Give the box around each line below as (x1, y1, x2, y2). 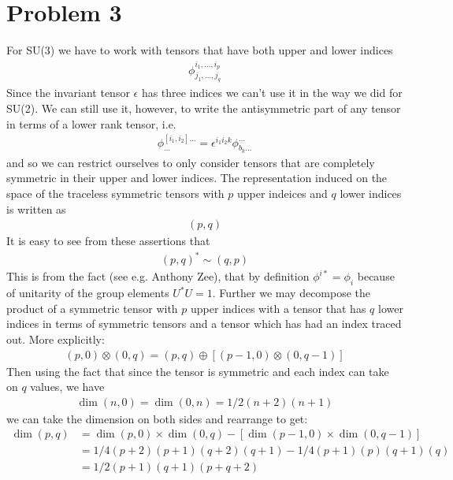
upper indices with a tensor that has (191, 300, 366, 316)
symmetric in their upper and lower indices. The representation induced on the (6, 169, 388, 186)
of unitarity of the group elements (6, 285, 169, 301)
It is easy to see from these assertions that (6, 233, 210, 249)
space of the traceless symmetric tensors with (6, 184, 225, 201)
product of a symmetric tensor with (6, 300, 178, 316)
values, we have (30, 378, 105, 395)
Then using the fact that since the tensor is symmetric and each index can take (6, 363, 389, 379)
